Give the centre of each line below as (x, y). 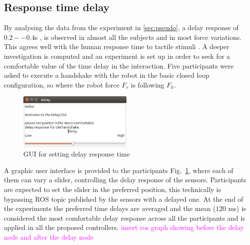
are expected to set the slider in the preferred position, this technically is (113, 189)
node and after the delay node (49, 236)
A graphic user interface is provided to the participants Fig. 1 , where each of (119, 170)
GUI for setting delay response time (77, 154)
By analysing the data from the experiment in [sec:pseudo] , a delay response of (121, 27)
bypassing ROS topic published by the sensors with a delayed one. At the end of (124, 199)
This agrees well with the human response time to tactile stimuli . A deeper (117, 46)
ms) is (237, 208)
